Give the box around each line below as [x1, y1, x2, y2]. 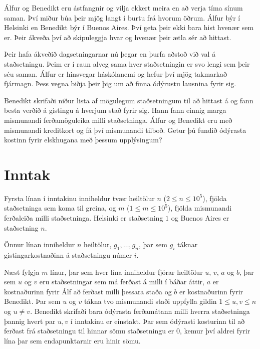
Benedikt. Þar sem [4, 296, 61, 306]
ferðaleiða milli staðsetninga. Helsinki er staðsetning [4, 213, 163, 223]
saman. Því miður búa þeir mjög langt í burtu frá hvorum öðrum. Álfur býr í [4, 12, 240, 23]
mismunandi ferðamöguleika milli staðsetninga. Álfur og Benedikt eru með [4, 114, 232, 125]
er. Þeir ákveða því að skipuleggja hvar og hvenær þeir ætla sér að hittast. [4, 32, 231, 42]
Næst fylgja [4, 266, 40, 277]
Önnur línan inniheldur [4, 239, 75, 250]
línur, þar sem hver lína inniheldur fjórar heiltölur [50, 266, 203, 277]
